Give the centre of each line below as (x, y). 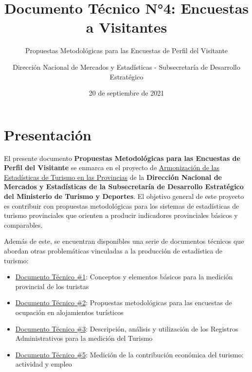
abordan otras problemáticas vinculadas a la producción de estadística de (113, 250)
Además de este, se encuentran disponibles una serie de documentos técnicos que (124, 241)
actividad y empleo (44, 364)
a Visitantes (126, 27)
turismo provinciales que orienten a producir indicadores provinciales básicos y (121, 215)
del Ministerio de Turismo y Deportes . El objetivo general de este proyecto (124, 196)
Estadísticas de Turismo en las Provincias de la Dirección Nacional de (113, 177)
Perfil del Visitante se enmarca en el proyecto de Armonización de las (112, 167)
